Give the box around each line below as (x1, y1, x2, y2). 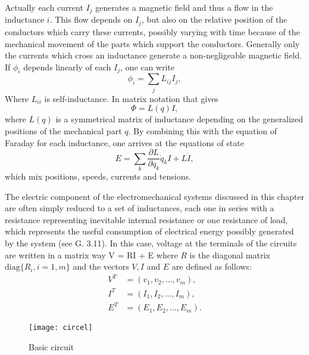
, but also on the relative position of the (141, 13, 288, 26)
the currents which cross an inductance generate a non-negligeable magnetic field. (5, 49, 302, 61)
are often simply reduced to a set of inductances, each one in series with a (5, 202, 274, 214)
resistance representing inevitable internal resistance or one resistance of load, (5, 213, 288, 226)
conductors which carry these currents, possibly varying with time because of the (5, 25, 300, 38)
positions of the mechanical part (5, 125, 122, 137)
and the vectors (73, 260, 129, 273)
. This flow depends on (49, 13, 133, 26)
